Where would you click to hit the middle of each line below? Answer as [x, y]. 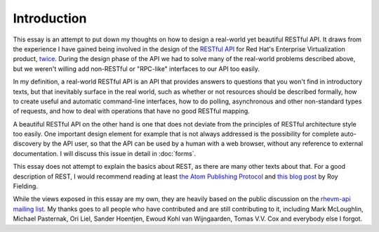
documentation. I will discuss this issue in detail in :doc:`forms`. [105, 153]
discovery [27, 143]
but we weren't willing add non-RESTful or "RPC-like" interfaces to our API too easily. [136, 69]
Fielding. [26, 186]
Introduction [50, 18]
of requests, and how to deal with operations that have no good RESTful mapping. [132, 111]
